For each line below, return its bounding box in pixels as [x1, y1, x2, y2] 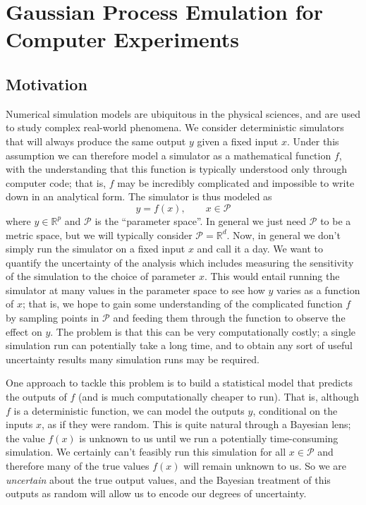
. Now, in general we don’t [226, 227, 341, 242]
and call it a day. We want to [197, 241, 324, 256]
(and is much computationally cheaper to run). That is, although [78, 389, 360, 404]
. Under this [286, 133, 339, 148]
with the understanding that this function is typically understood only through [6, 162, 347, 176]
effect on [6, 324, 42, 339]
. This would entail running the [204, 269, 340, 284]
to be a [320, 213, 351, 228]
